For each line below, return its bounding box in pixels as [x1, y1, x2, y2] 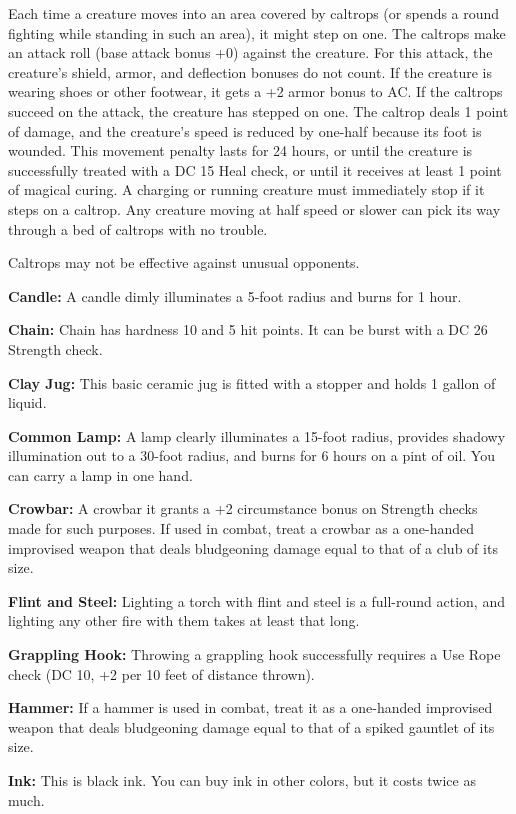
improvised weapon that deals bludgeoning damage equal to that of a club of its [8, 537, 498, 558]
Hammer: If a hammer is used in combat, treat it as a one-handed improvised [8, 697, 493, 718]
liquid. [8, 392, 47, 413]
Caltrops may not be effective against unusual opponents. [8, 252, 360, 273]
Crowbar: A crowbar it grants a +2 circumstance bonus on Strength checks [8, 498, 478, 519]
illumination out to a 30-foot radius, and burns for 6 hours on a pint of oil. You [8, 445, 495, 466]
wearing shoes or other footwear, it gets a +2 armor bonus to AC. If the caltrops [8, 81, 503, 102]
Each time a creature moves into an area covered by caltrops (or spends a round [8, 3, 500, 23]
